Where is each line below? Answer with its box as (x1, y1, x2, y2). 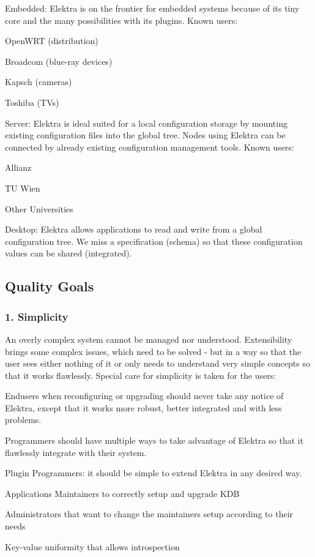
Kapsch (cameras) (5, 75, 72, 88)
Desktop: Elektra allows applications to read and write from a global (5, 223, 262, 236)
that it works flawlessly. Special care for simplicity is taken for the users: (5, 368, 276, 381)
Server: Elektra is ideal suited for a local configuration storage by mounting (5, 116, 287, 129)
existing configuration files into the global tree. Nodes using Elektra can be (5, 129, 286, 141)
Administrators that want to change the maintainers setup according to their (5, 507, 294, 520)
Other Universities (5, 202, 73, 215)
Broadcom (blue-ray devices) (5, 54, 113, 67)
